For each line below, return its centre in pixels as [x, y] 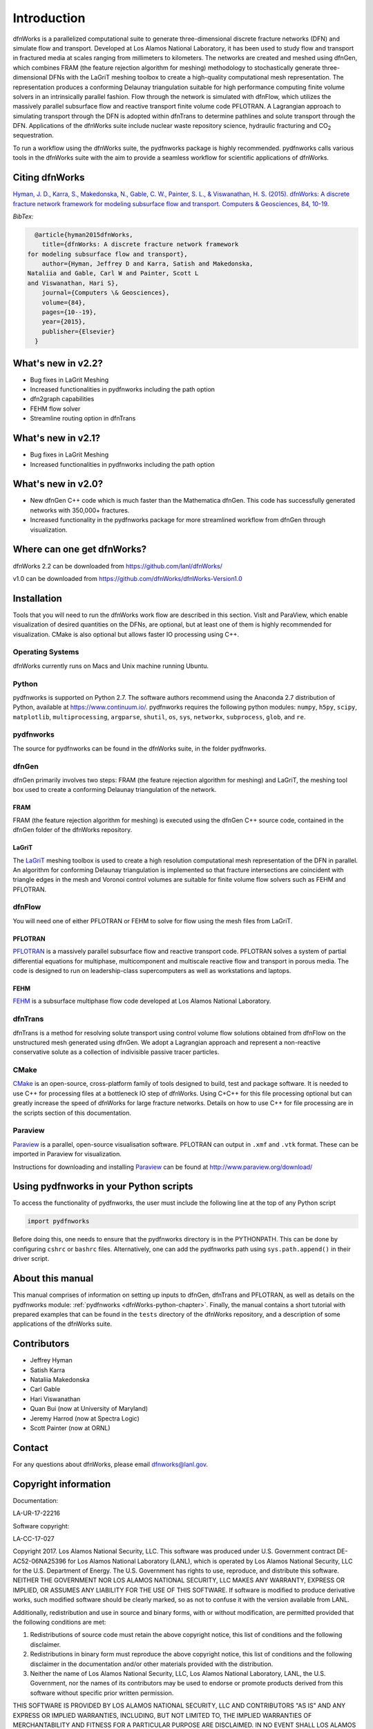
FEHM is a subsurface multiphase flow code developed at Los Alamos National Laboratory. [142, 1001]
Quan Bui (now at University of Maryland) [89, 1409]
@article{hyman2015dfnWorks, [84, 234]
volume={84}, [64, 302]
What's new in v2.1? [57, 438]
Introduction [49, 18]
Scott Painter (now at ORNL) [70, 1427]
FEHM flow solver [55, 409]
